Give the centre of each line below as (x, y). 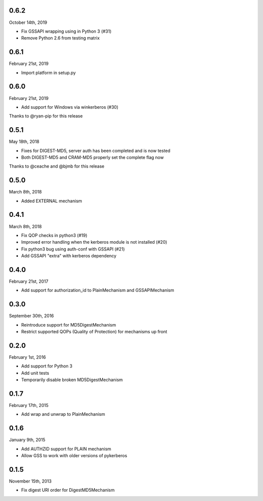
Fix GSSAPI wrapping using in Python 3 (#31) (66, 31)
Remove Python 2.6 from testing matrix (60, 38)
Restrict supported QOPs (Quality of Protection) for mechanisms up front (94, 332)
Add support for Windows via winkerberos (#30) (70, 107)
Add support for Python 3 (47, 366)
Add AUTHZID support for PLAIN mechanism (66, 449)
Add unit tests (35, 373)
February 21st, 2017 (29, 281)
